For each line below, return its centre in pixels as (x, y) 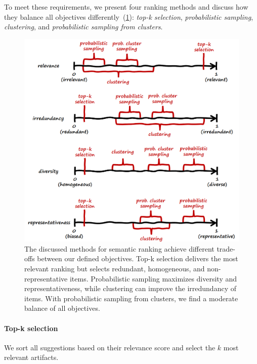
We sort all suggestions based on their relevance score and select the (110, 347)
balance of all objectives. (62, 308)
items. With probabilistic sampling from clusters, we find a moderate (131, 298)
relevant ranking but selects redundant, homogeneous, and (115, 268)
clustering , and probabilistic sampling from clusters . (83, 27)
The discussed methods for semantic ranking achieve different (119, 248)
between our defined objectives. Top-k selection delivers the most (138, 258)
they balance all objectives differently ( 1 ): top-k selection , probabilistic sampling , (129, 16)
